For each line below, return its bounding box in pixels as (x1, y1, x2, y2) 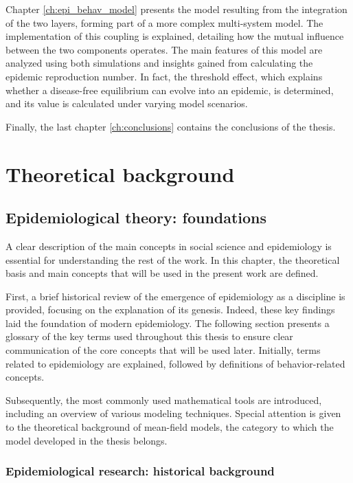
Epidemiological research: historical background (5, 462, 275, 480)
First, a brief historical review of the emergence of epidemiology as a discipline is (5, 289, 345, 303)
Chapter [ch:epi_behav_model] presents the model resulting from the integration (5, 2, 348, 16)
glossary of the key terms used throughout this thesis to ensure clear (5, 329, 293, 344)
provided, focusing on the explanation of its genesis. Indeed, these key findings (5, 302, 335, 317)
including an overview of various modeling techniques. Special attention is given (5, 406, 341, 420)
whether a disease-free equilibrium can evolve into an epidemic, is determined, (5, 82, 334, 97)
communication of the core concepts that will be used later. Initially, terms (5, 343, 321, 357)
